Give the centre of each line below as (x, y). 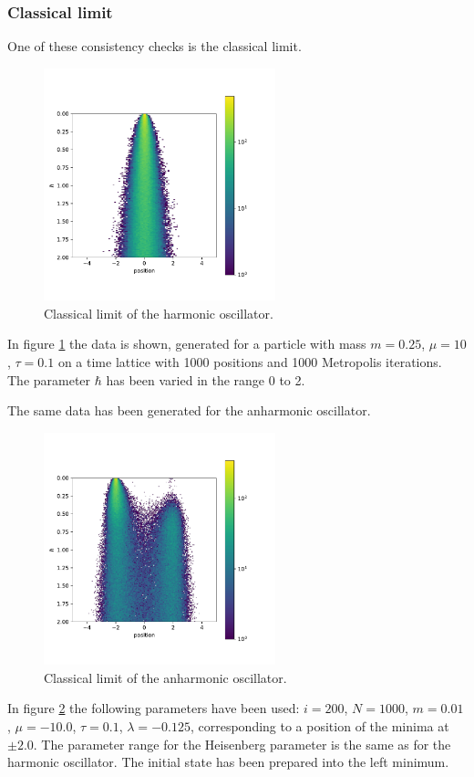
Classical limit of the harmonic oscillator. (159, 313)
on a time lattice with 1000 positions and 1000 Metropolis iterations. (250, 361)
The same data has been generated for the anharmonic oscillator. (189, 410)
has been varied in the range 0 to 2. (206, 379)
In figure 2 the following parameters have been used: (154, 708)
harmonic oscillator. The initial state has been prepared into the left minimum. (228, 762)
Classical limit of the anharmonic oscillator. (165, 677)
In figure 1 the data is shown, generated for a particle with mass (187, 344)
